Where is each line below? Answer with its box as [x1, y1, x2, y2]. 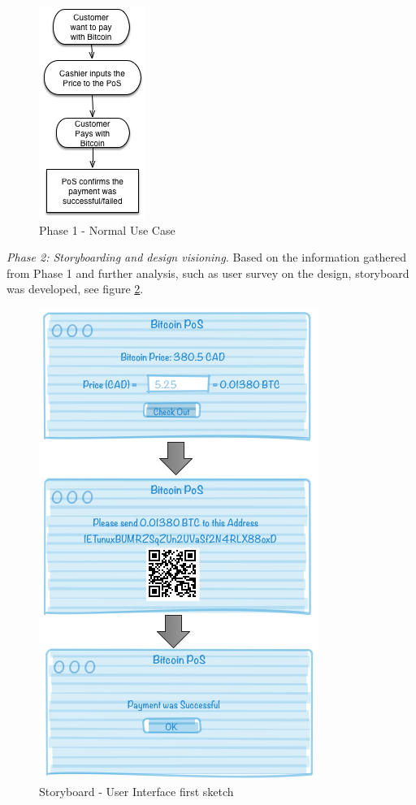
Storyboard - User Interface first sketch [39, 782, 234, 799]
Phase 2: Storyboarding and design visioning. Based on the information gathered [6, 249, 407, 266]
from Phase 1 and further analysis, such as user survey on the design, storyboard [6, 264, 409, 281]
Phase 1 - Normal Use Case [39, 221, 175, 238]
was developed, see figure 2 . [6, 280, 144, 297]
